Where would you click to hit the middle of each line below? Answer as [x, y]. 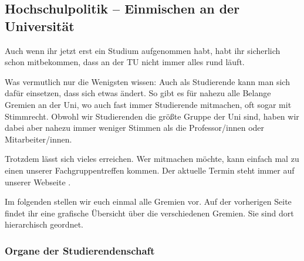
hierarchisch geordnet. [44, 224]
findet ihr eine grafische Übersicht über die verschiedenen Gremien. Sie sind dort [149, 213]
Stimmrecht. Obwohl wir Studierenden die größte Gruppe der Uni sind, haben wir [152, 116]
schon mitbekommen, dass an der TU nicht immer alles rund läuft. [125, 62]
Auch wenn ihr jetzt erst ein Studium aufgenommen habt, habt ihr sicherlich [143, 50]
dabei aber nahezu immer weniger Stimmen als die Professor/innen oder [135, 128]
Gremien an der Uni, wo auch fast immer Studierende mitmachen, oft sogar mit [148, 104]
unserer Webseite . [38, 182]
